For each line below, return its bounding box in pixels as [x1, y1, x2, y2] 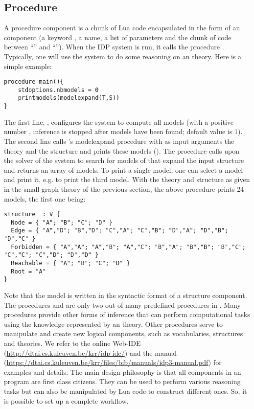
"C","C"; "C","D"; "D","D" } [4, 251, 99, 259]
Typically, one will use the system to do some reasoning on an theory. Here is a [4, 51, 242, 61]
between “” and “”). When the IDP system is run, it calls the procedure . [4, 42, 224, 52]
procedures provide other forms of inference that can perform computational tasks [4, 309, 250, 319]
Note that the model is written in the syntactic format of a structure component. [4, 290, 247, 300]
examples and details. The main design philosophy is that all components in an [4, 366, 241, 377]
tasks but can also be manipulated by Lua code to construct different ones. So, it [4, 386, 247, 396]
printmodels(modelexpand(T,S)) [18, 94, 120, 102]
